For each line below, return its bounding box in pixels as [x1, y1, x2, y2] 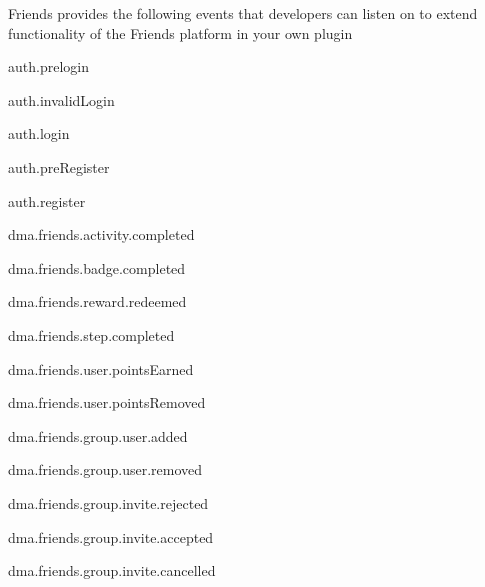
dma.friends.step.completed [8, 324, 175, 345]
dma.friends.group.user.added [8, 425, 188, 446]
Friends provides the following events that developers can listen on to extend [8, 3, 478, 23]
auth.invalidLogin [8, 89, 115, 110]
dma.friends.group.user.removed [8, 459, 203, 480]
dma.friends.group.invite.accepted [8, 526, 214, 547]
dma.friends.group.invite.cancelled [8, 560, 216, 581]
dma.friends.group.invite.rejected [8, 492, 209, 513]
